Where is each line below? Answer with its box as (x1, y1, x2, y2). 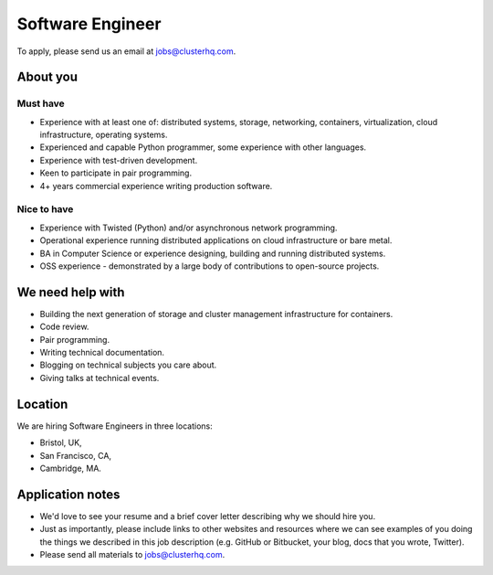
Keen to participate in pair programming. (39, 167, 192, 178)
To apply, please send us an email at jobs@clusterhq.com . (16, 46, 236, 57)
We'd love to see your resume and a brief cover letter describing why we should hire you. (39, 510, 376, 521)
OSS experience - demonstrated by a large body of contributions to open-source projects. (39, 261, 380, 272)
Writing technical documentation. (39, 347, 164, 358)
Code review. (39, 321, 89, 333)
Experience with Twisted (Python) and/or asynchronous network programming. (39, 222, 338, 233)
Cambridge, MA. (39, 463, 102, 474)
